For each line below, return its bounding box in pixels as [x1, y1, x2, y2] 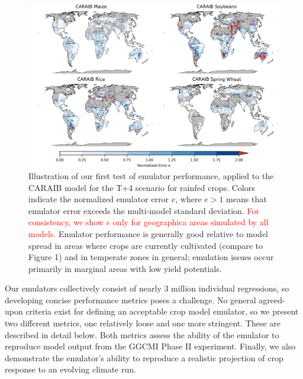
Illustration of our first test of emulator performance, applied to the [28, 169, 274, 182]
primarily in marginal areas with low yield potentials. [28, 262, 222, 274]
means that [226, 193, 267, 205]
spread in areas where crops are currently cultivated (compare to [28, 239, 263, 251]
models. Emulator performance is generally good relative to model [28, 227, 268, 239]
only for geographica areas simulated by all [112, 216, 269, 228]
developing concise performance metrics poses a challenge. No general [5, 293, 256, 306]
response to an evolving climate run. [5, 363, 136, 375]
